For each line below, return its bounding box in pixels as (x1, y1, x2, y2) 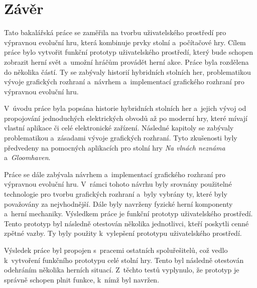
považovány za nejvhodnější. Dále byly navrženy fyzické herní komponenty (4, 198, 233, 209)
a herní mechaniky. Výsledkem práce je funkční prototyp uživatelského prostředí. (4, 208, 253, 219)
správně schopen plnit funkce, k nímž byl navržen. (4, 274, 160, 284)
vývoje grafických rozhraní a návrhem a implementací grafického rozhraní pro (4, 76, 244, 87)
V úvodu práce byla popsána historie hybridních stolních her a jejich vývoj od (4, 103, 246, 113)
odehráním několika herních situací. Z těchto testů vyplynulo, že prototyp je (4, 264, 239, 275)
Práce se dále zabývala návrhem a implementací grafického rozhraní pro (4, 169, 226, 179)
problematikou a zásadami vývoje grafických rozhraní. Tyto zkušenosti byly (4, 132, 237, 143)
